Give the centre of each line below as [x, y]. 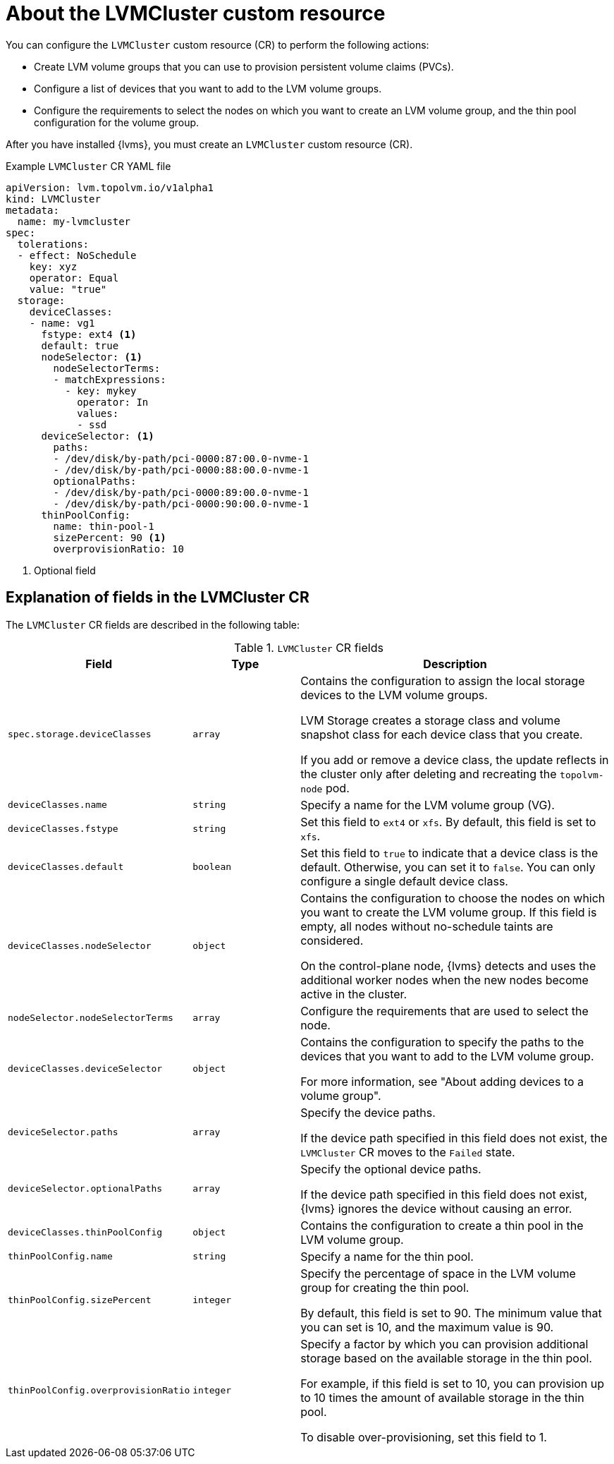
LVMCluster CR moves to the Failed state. [408, 1152]
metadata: [32, 210]
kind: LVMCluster [53, 199]
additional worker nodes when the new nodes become [444, 980]
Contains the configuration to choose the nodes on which [453, 898]
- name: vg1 [62, 323]
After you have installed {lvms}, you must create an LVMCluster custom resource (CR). [209, 144]
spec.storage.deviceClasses [80, 734]
